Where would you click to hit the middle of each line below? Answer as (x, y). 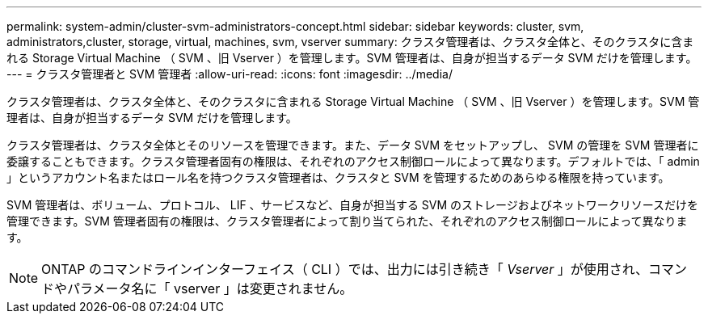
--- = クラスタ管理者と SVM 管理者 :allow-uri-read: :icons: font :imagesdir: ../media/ (230, 74)
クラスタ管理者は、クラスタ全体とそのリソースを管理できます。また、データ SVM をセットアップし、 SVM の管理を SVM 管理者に (353, 145)
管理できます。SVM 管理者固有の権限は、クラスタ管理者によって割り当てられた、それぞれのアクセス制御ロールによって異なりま (347, 221)
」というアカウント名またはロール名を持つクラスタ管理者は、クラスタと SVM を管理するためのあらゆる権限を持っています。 (338, 177)
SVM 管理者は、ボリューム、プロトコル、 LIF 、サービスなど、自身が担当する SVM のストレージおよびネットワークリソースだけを (353, 205)
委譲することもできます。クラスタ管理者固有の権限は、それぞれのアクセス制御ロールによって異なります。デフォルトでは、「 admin (353, 161)
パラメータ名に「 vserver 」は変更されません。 (210, 288)
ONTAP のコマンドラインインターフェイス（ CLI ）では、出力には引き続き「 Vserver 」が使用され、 (345, 269)
